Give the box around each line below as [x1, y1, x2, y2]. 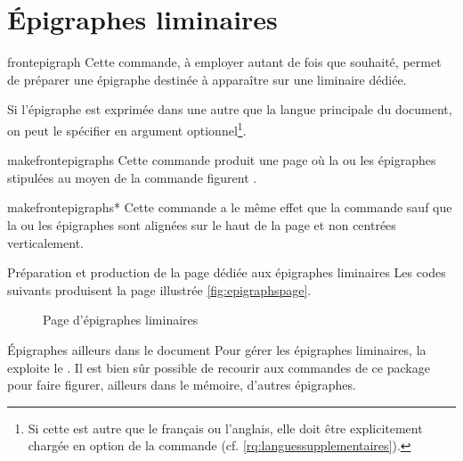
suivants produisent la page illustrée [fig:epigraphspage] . [7, 280, 312, 299]
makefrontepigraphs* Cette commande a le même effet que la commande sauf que [7, 198, 452, 217]
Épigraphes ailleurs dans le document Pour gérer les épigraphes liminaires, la [7, 340, 426, 358]
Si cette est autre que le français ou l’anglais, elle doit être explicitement [28, 418, 423, 437]
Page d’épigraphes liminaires [43, 310, 199, 329]
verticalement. [7, 233, 84, 251]
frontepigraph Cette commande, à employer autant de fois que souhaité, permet [7, 53, 442, 71]
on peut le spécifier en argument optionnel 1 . [7, 118, 247, 139]
